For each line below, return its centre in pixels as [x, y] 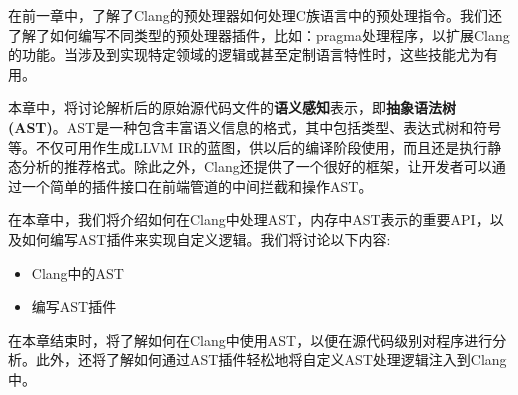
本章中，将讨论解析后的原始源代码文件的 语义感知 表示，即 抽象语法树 [232, 107]
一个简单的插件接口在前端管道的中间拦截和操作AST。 [197, 185]
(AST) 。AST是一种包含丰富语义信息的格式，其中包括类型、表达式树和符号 [255, 126]
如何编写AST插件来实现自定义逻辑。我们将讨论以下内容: [206, 238]
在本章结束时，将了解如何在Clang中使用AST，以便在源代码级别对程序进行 [250, 339]
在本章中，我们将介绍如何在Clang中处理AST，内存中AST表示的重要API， [249, 219]
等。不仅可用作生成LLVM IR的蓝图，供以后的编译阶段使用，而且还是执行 [248, 146]
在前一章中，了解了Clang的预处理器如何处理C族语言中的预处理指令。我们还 [255, 15]
